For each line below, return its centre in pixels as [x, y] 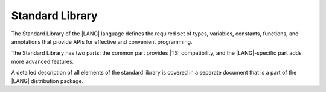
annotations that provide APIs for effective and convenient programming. [102, 41]
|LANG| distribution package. [47, 81]
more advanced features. [43, 61]
